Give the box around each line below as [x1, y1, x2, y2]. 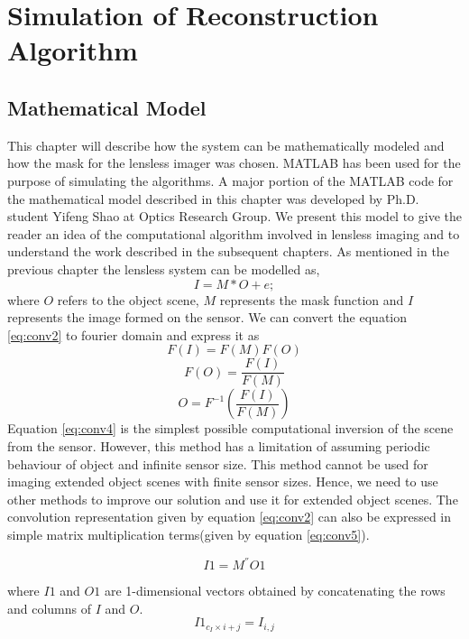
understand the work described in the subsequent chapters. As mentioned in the [7, 242, 449, 261]
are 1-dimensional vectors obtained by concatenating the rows [104, 581, 446, 600]
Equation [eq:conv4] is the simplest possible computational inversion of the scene [7, 419, 454, 438]
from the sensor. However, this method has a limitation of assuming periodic [7, 436, 430, 455]
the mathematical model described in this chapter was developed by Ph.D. [7, 189, 419, 208]
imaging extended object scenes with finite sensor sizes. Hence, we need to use [7, 472, 438, 491]
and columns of [7, 598, 92, 617]
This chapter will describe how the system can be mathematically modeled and [7, 135, 445, 154]
